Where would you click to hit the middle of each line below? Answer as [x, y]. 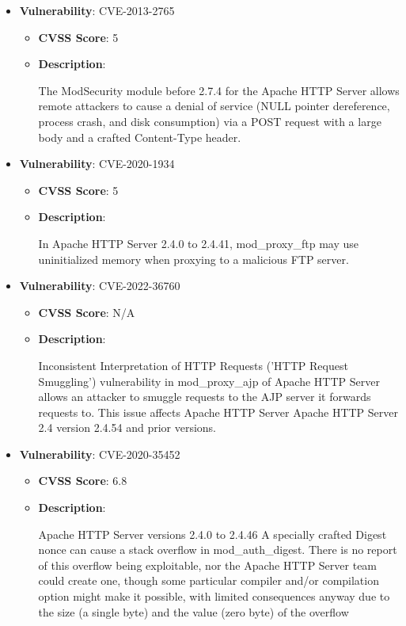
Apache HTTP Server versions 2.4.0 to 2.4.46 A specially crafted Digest [212, 534]
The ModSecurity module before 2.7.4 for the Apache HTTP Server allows [219, 90]
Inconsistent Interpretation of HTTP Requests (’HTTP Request [193, 365]
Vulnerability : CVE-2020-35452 [100, 454]
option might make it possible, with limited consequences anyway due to [214, 596]
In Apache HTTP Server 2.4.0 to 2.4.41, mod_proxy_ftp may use [199, 243]
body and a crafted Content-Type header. [140, 137]
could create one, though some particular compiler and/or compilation [209, 580]
